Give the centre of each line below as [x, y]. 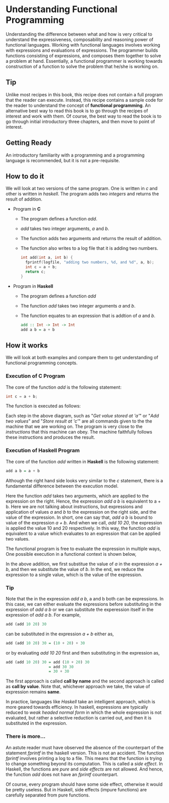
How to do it [25, 176]
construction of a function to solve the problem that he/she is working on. [82, 66]
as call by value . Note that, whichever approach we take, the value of [78, 686]
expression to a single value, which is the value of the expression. [74, 575]
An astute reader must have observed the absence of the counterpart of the [84, 747]
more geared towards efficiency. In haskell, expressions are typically [77, 707]
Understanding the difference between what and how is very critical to [79, 34]
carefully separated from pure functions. [48, 795]
